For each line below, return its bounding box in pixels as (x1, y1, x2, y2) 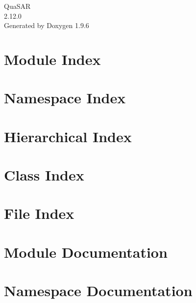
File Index (4, 203, 74, 223)
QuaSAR (4, 1, 31, 11)
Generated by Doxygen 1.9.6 (4, 20, 89, 30)
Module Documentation (4, 242, 168, 262)
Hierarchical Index (4, 126, 132, 146)
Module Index (4, 49, 101, 69)
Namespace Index (4, 88, 126, 108)
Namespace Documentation (4, 280, 193, 301)
